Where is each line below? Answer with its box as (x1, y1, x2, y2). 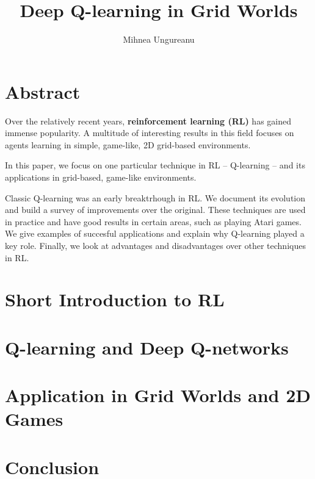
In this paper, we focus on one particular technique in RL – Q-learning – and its (5, 159, 305, 171)
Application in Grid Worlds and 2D (5, 383, 311, 408)
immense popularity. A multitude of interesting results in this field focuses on (5, 126, 294, 139)
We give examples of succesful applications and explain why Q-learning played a (5, 227, 305, 240)
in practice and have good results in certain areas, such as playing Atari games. (5, 215, 302, 228)
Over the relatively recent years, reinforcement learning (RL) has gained (5, 114, 292, 127)
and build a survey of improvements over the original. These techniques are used (5, 203, 306, 216)
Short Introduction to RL (5, 287, 225, 312)
